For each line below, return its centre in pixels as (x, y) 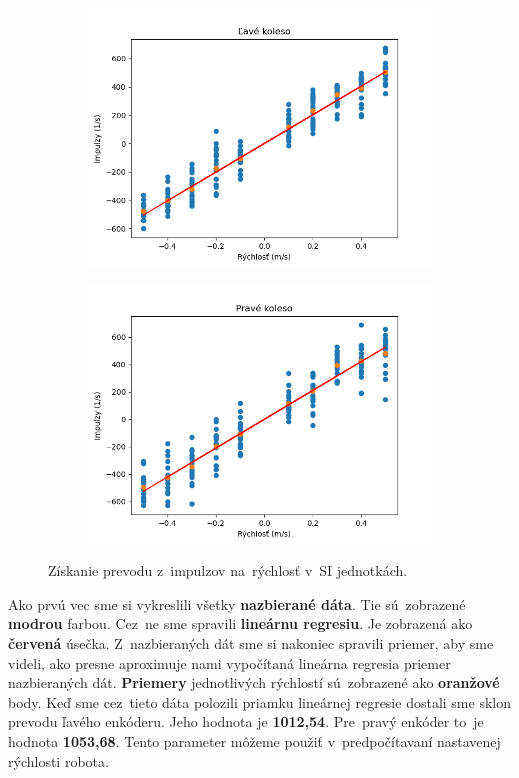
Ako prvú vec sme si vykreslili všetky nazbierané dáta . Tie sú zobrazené (237, 603)
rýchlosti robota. (58, 760)
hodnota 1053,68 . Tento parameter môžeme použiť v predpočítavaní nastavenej (254, 740)
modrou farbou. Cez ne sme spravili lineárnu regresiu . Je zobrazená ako (240, 623)
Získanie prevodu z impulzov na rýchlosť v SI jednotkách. (228, 570)
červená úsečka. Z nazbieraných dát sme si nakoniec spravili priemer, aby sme (251, 642)
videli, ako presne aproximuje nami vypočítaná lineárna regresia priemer (229, 662)
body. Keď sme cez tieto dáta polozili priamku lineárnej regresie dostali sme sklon (259, 701)
